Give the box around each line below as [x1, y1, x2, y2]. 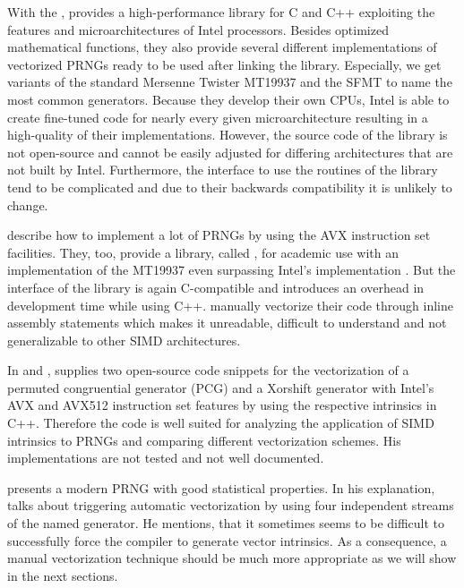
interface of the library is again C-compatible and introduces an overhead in [7, 277, 425, 296]
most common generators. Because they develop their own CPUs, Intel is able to [7, 89, 450, 108]
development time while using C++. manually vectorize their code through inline [7, 295, 453, 314]
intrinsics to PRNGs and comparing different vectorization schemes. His [7, 430, 401, 449]
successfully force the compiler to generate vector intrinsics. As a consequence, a [7, 531, 447, 550]
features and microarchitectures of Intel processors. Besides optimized [7, 20, 389, 38]
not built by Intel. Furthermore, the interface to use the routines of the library [7, 160, 438, 179]
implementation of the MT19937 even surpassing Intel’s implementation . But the [7, 260, 456, 279]
